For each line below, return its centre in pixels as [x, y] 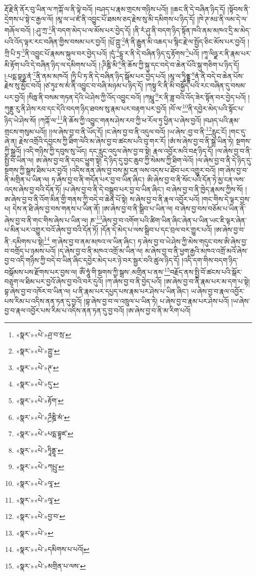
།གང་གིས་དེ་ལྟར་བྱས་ [226, 199]
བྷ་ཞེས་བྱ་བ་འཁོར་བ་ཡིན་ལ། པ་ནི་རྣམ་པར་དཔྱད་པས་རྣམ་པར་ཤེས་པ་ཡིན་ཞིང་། [97, 291]
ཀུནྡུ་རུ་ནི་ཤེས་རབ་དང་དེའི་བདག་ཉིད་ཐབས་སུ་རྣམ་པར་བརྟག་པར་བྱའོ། [85, 108]
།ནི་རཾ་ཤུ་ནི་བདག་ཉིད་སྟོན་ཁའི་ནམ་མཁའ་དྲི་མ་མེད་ [192, 30]
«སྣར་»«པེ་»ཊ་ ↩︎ [37, 367]
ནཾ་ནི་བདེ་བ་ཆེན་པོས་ [219, 76]
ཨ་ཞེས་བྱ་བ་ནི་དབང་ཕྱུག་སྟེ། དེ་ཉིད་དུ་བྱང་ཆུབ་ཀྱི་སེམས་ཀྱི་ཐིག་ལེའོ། [114, 160]
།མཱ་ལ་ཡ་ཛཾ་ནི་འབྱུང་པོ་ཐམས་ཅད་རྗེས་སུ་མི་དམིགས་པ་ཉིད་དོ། [125, 18]
